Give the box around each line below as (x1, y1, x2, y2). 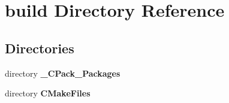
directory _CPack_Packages (5, 66, 120, 79)
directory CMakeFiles (5, 87, 91, 99)
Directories (5, 38, 74, 57)
